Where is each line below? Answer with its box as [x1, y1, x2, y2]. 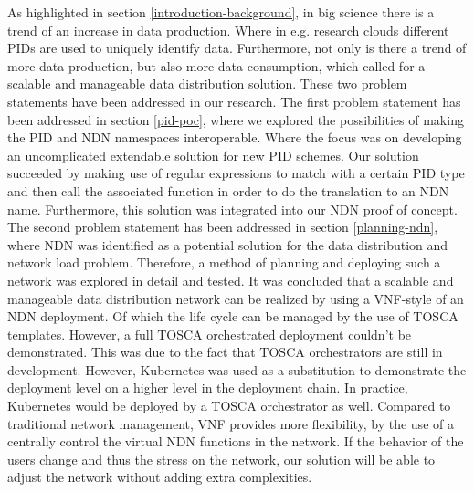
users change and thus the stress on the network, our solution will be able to [7, 449, 436, 468]
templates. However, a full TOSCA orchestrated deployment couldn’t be [7, 324, 412, 343]
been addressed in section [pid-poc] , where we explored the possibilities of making [7, 110, 464, 129]
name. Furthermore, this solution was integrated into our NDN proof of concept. [7, 199, 458, 218]
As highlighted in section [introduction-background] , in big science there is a [7, 3, 435, 21]
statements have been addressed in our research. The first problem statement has [7, 91, 461, 110]
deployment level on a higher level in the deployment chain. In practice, [7, 378, 408, 397]
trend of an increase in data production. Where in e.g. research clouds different [7, 20, 449, 39]
